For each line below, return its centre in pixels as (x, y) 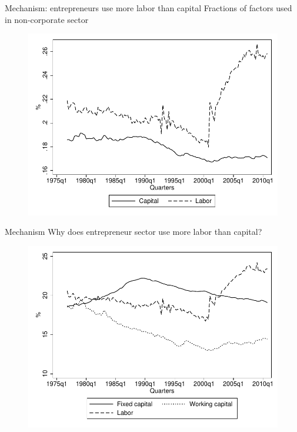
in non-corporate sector (47, 19)
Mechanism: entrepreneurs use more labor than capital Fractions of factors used (148, 8)
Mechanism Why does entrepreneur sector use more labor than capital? (134, 232)
